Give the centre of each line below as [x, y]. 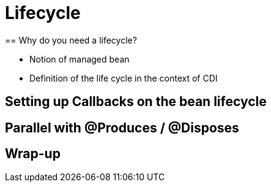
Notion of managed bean [80, 59]
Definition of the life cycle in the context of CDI [124, 78]
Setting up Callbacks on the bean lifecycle [136, 102]
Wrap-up [33, 154]
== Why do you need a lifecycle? [71, 40]
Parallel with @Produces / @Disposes [122, 128]
